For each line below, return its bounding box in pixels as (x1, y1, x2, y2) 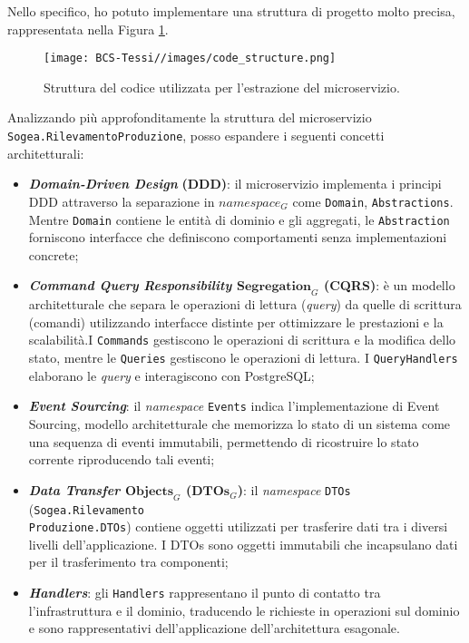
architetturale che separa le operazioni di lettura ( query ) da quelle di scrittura (28, 295, 462, 314)
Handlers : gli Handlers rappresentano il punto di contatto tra (28, 583, 381, 601)
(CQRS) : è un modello (323, 276, 455, 295)
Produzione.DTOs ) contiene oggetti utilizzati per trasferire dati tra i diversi (28, 517, 448, 536)
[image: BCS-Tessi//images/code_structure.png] (44, 52, 337, 65)
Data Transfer (28, 480, 121, 499)
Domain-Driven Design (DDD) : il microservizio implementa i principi (28, 174, 442, 193)
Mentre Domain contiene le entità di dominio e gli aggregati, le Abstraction (28, 209, 450, 229)
